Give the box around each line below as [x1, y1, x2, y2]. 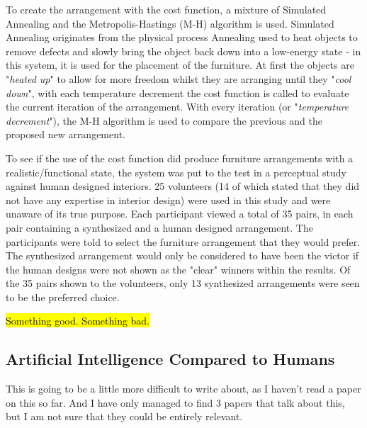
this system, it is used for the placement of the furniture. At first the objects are [6, 57, 354, 72]
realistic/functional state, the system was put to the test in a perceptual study [6, 164, 346, 179]
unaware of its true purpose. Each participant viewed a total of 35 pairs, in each [6, 206, 354, 221]
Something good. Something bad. [6, 313, 150, 328]
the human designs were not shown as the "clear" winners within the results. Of [6, 261, 351, 276]
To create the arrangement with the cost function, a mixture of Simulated [6, 2, 327, 16]
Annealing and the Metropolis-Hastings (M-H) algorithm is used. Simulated [6, 16, 334, 30]
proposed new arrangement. [6, 127, 125, 142]
